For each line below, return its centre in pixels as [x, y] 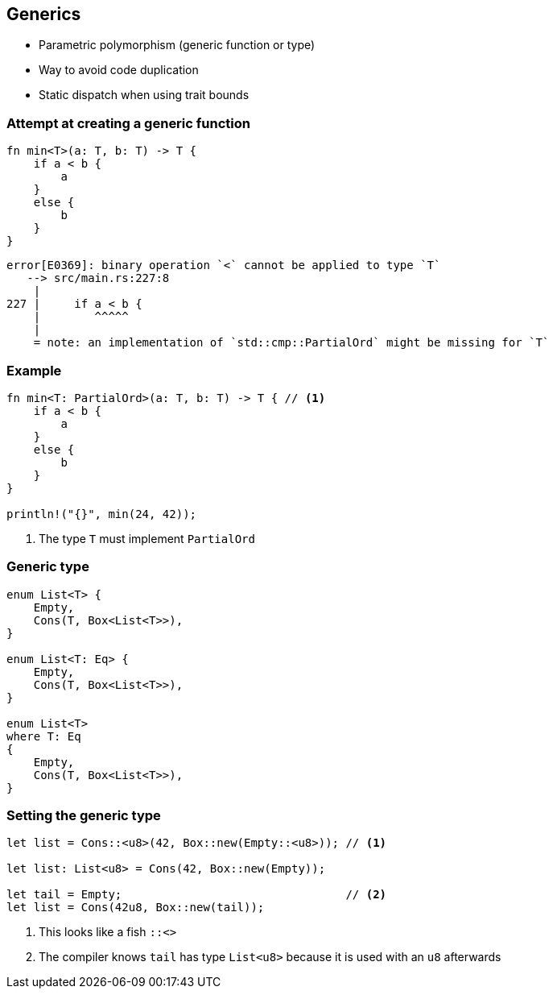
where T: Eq [44, 736]
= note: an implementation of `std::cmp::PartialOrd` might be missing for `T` [291, 343]
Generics [44, 14]
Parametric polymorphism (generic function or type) [177, 45]
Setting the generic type [84, 816]
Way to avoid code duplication [119, 70]
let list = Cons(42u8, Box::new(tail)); [136, 908]
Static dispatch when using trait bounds [144, 95]
